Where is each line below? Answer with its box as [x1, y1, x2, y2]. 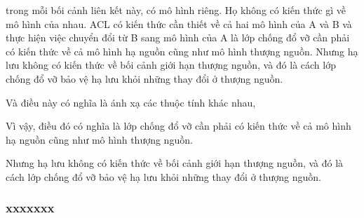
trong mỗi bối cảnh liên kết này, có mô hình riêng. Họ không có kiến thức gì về [6, 3, 346, 17]
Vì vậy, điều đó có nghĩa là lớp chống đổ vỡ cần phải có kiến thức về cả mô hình [6, 118, 351, 133]
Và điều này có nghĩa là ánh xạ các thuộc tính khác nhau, [6, 95, 256, 109]
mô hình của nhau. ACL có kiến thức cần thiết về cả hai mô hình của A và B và [6, 16, 352, 31]
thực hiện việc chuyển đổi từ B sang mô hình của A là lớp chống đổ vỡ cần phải [6, 30, 350, 45]
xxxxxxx [6, 199, 55, 217]
